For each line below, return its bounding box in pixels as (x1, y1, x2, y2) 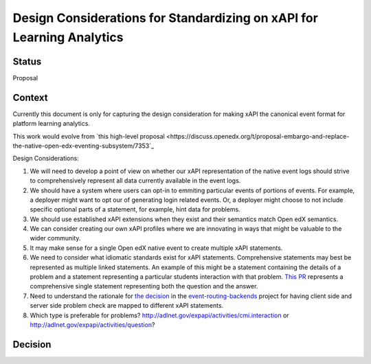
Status (12, 56, 42, 67)
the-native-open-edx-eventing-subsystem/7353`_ (12, 141, 155, 150)
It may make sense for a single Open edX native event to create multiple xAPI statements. (30, 244, 283, 252)
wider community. (30, 234, 81, 242)
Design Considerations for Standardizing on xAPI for (12, 10, 319, 25)
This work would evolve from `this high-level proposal (12, 132, 165, 140)
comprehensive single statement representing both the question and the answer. (30, 282, 258, 291)
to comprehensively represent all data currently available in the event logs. (30, 177, 241, 185)
